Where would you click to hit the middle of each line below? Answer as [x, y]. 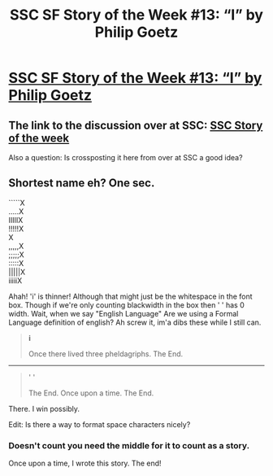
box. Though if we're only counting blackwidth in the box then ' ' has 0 [127, 305]
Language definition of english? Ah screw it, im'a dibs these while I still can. [135, 322]
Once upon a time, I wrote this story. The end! [85, 463]
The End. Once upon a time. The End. [91, 393]
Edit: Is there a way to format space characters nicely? [100, 424]
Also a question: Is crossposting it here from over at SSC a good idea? [126, 157]
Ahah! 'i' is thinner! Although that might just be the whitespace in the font [131, 296]
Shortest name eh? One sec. [82, 183]
